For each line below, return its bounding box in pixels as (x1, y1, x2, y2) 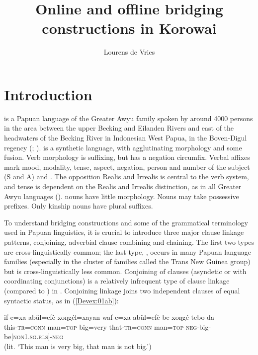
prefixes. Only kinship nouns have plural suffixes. (4, 201, 153, 211)
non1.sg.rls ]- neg (13, 331, 64, 342)
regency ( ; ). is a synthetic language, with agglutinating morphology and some (4, 142, 242, 152)
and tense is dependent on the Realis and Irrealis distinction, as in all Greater (4, 181, 242, 191)
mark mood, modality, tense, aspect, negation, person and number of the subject (4, 161, 250, 172)
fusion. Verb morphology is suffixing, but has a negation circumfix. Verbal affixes (4, 152, 250, 162)
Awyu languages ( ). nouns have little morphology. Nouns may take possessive (4, 191, 239, 201)
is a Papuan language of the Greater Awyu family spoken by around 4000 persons (4, 113, 253, 123)
